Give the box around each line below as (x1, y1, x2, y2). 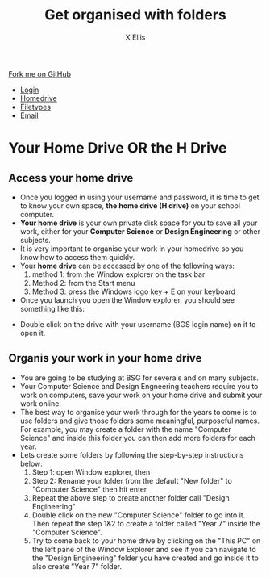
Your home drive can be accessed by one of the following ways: (19, 261, 235, 270)
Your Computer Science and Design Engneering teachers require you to (19, 381, 259, 391)
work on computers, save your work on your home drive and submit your (19, 390, 263, 400)
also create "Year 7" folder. (31, 561, 123, 571)
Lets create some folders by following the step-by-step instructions (19, 450, 244, 459)
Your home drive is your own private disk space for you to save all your (19, 218, 258, 228)
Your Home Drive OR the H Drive (8, 139, 227, 157)
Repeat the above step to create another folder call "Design (31, 492, 230, 502)
